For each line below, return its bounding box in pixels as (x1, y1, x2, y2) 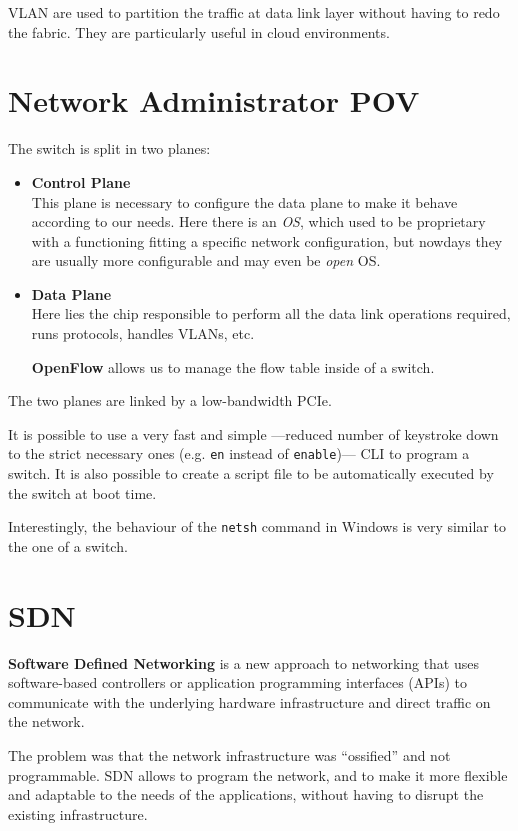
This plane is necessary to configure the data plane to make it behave (31, 191, 458, 212)
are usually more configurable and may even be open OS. (31, 250, 381, 271)
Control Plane (31, 171, 131, 192)
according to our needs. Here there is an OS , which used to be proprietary (31, 211, 486, 232)
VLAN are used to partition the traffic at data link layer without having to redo (8, 2, 500, 22)
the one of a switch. (8, 535, 128, 556)
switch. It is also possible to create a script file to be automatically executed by (8, 463, 494, 484)
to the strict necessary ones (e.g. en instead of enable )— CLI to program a (8, 443, 470, 464)
